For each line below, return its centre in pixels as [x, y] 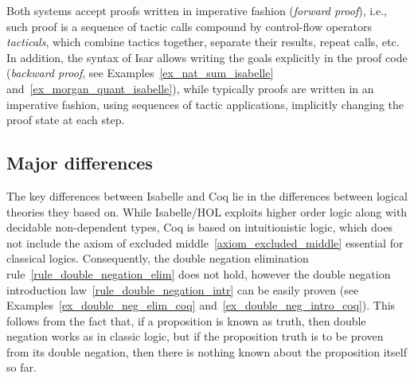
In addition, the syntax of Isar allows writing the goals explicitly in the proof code [207, 57]
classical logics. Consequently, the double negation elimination [158, 258]
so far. [21, 367]
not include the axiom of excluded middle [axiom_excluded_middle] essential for [205, 242]
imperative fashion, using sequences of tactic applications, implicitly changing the [205, 104]
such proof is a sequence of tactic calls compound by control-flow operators [189, 26]
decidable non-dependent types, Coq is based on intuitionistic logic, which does [199, 227]
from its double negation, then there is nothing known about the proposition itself [207, 351]
